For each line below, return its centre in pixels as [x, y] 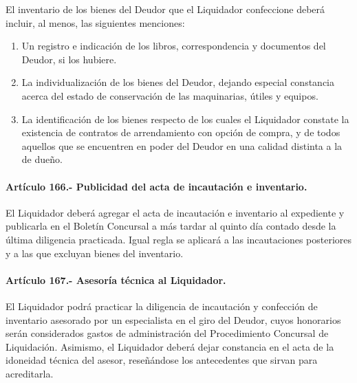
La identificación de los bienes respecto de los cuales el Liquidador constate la [185, 119]
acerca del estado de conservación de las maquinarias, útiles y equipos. [170, 95]
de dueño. [42, 159]
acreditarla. [30, 373]
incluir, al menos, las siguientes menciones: [95, 22]
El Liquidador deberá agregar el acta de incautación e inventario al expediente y [175, 212]
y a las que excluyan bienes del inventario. [95, 253]
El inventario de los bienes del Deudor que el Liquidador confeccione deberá [165, 9]
